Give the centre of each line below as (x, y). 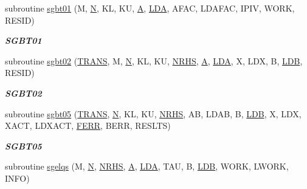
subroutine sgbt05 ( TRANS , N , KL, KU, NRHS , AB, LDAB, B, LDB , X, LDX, (153, 113)
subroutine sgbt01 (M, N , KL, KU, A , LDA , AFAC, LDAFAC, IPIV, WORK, (150, 8)
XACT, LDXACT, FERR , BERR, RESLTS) (88, 125)
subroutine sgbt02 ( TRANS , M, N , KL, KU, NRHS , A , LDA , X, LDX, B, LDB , (154, 60)
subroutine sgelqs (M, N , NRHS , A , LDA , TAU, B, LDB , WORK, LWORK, (147, 166)
